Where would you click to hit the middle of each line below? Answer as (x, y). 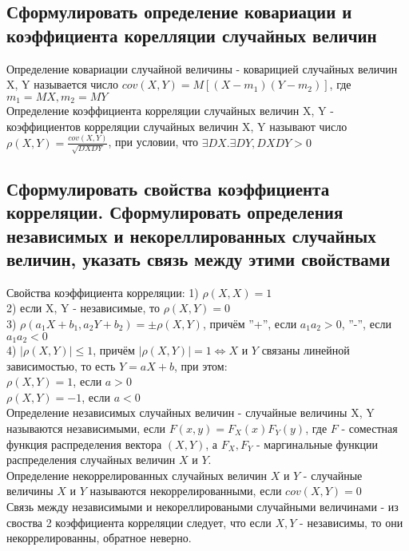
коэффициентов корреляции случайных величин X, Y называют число (177, 126)
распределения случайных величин (91, 460)
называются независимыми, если (86, 428)
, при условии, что (153, 142)
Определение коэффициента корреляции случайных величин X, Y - (170, 111)
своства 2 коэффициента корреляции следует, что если (139, 522)
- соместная (369, 428)
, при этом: (201, 365)
